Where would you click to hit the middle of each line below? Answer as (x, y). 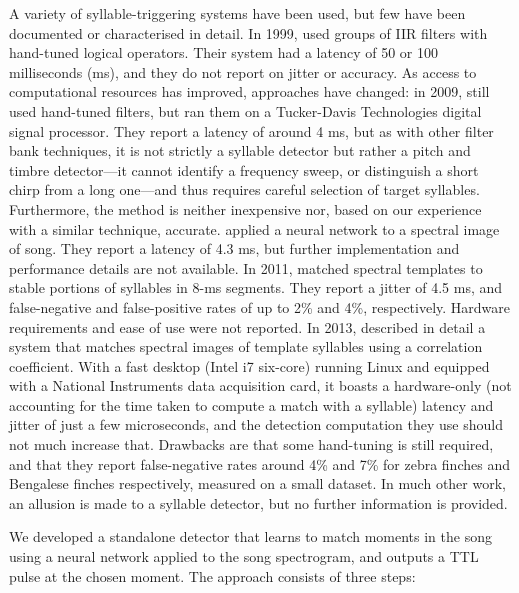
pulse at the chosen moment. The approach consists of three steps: (212, 575)
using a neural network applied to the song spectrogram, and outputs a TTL (244, 556)
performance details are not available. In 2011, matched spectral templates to (246, 267)
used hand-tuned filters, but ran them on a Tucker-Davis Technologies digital (245, 110)
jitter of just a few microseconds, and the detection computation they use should (256, 424)
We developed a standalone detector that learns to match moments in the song (250, 536)
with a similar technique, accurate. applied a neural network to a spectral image (254, 228)
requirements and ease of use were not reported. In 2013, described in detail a (247, 326)
